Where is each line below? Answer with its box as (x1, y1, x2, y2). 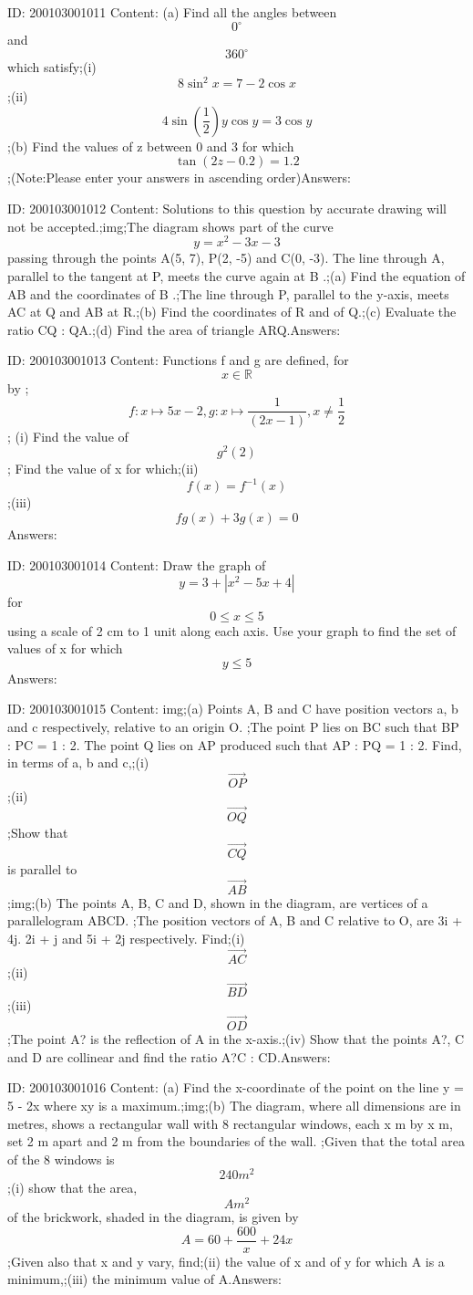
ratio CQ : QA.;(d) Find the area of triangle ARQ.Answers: (7, 319, 341, 339)
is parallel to (7, 859, 77, 878)
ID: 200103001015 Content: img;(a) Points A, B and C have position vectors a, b (7, 699, 458, 718)
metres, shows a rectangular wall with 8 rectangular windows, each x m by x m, (7, 1113, 453, 1133)
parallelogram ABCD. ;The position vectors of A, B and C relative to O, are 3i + (7, 911, 463, 930)
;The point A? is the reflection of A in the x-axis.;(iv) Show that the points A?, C (7, 1029, 465, 1049)
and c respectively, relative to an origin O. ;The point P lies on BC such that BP (7, 717, 459, 736)
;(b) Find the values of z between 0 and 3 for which (7, 136, 294, 155)
